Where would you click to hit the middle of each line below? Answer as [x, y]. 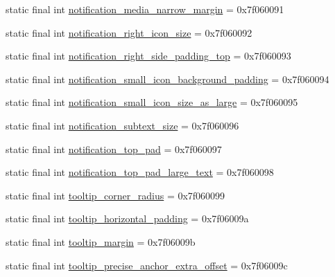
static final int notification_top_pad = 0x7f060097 [114, 149]
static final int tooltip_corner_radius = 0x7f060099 [115, 195]
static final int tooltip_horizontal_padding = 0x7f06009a [127, 218]
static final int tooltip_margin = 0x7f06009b [101, 241]
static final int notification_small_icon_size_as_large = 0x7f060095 [152, 102]
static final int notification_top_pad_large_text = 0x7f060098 [140, 172]
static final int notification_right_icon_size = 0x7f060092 [129, 32]
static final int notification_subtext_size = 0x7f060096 [122, 125]
